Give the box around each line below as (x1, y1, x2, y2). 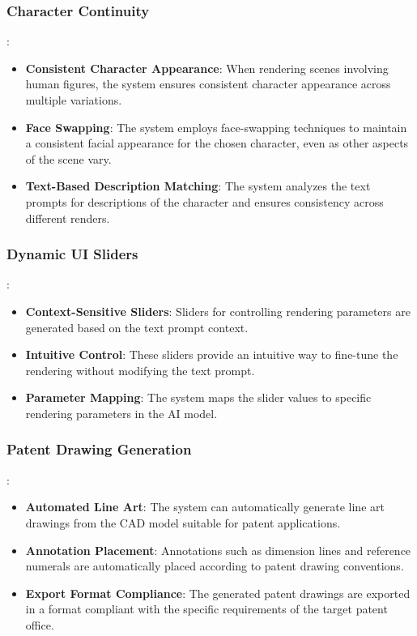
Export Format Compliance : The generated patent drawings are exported (25, 584, 411, 601)
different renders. (25, 209, 110, 226)
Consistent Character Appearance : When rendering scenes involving (25, 59, 389, 76)
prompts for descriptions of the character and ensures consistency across (25, 193, 384, 210)
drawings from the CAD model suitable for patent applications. (25, 514, 341, 531)
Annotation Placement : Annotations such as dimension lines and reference (25, 541, 411, 558)
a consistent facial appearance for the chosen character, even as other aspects (25, 134, 409, 152)
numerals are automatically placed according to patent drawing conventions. (25, 557, 404, 574)
